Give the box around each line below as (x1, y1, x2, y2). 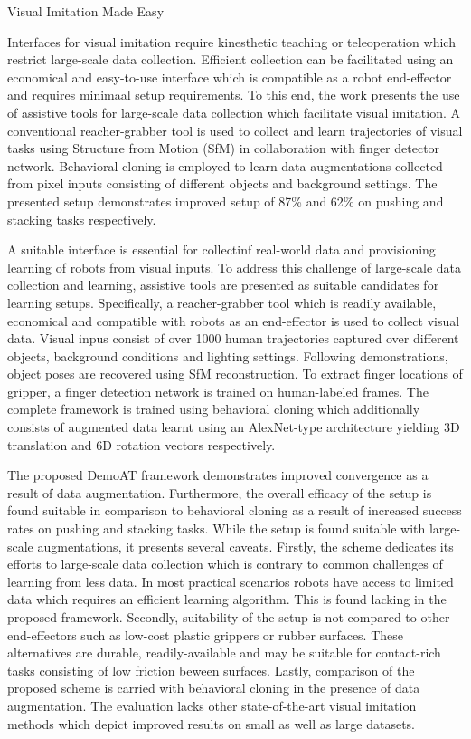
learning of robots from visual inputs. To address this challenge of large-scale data (7, 257, 462, 276)
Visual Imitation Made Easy (7, 2, 165, 20)
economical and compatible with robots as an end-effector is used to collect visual (7, 311, 460, 330)
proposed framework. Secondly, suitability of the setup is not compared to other (7, 608, 450, 626)
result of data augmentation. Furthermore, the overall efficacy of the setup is (7, 483, 432, 502)
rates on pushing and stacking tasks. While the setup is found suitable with (7, 519, 426, 538)
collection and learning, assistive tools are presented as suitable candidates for (7, 275, 439, 294)
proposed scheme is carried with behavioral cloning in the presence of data (7, 678, 420, 697)
